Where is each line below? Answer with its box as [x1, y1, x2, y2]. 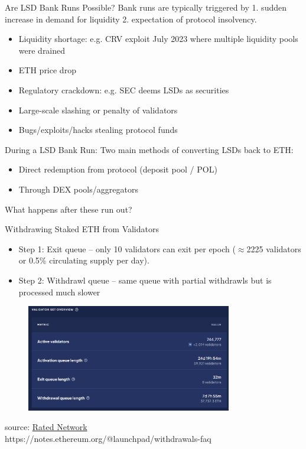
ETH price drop [18, 64, 76, 76]
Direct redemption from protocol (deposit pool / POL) [18, 163, 217, 175]
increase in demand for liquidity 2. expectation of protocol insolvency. [5, 12, 257, 25]
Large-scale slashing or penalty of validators [18, 103, 178, 116]
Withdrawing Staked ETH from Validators [5, 223, 159, 235]
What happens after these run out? [5, 203, 132, 215]
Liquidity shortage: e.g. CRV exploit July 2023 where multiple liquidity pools [18, 32, 298, 45]
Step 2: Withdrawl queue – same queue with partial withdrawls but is [18, 274, 272, 286]
